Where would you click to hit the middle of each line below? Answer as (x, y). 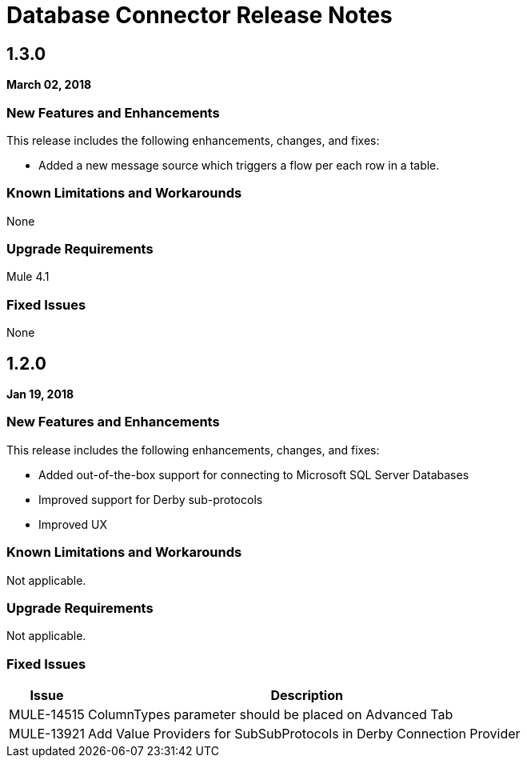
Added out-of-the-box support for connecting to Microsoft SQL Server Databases (254, 474)
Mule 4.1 (28, 277)
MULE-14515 (47, 715)
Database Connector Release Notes (200, 15)
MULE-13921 (47, 734)
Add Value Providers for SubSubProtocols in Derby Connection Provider (304, 734)
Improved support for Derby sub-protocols (151, 499)
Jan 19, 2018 (40, 394)
